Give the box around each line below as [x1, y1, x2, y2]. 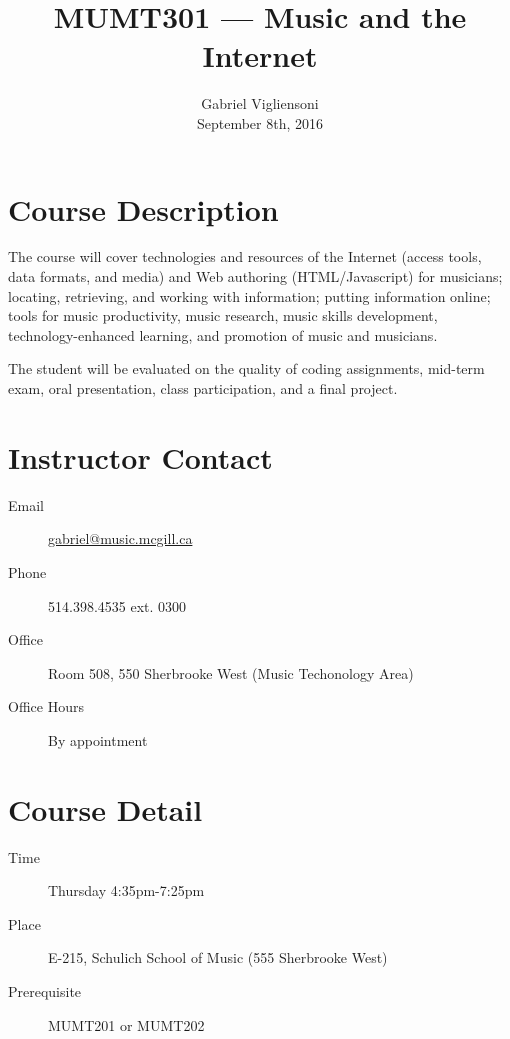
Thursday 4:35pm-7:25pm [48, 880, 205, 901]
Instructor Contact [8, 436, 273, 477]
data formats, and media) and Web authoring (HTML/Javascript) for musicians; [8, 266, 503, 287]
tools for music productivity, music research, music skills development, [8, 305, 438, 326]
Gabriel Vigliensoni [201, 93, 319, 114]
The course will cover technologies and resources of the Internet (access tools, [8, 246, 482, 267]
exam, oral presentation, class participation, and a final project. [8, 378, 398, 398]
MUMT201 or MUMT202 [48, 1014, 205, 1035]
